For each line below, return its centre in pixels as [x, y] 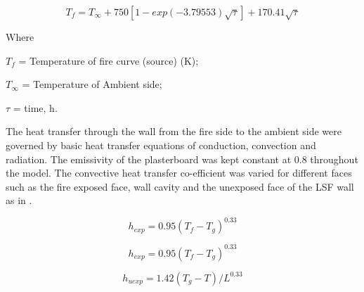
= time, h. [35, 107]
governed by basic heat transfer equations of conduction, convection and [161, 145]
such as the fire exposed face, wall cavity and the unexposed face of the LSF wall [180, 186]
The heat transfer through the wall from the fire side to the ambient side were [174, 131]
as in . [19, 200]
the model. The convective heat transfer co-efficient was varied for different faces [179, 173]
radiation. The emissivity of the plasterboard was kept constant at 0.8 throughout [182, 159]
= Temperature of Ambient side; [92, 84]
